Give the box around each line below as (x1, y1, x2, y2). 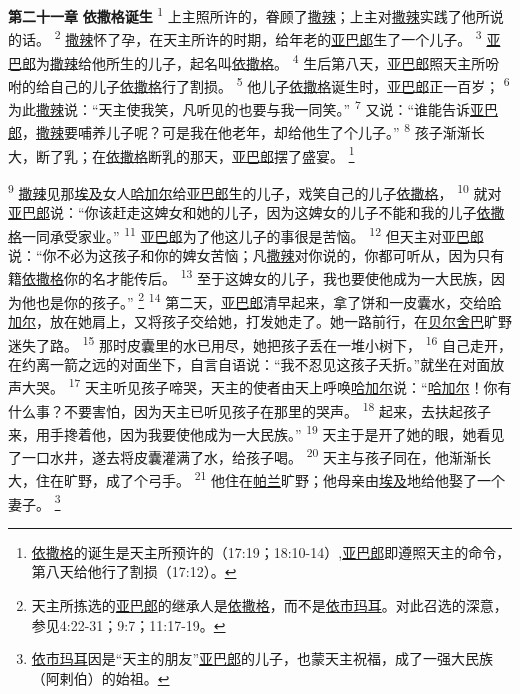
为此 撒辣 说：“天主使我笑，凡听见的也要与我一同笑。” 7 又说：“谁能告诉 (8, 96, 471, 119)
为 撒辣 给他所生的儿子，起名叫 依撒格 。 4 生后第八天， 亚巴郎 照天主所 (36, 49, 486, 73)
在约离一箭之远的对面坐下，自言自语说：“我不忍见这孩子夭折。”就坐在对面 (8, 353, 491, 374)
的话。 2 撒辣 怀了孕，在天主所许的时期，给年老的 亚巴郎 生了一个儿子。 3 (8, 26, 482, 49)
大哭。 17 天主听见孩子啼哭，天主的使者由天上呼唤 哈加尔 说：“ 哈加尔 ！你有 (21, 374, 512, 398)
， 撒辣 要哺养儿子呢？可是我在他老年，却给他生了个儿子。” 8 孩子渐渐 (22, 119, 471, 142)
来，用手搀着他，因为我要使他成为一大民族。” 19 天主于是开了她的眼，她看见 (8, 420, 505, 444)
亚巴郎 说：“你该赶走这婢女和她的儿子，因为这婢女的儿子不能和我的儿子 (8, 202, 477, 222)
